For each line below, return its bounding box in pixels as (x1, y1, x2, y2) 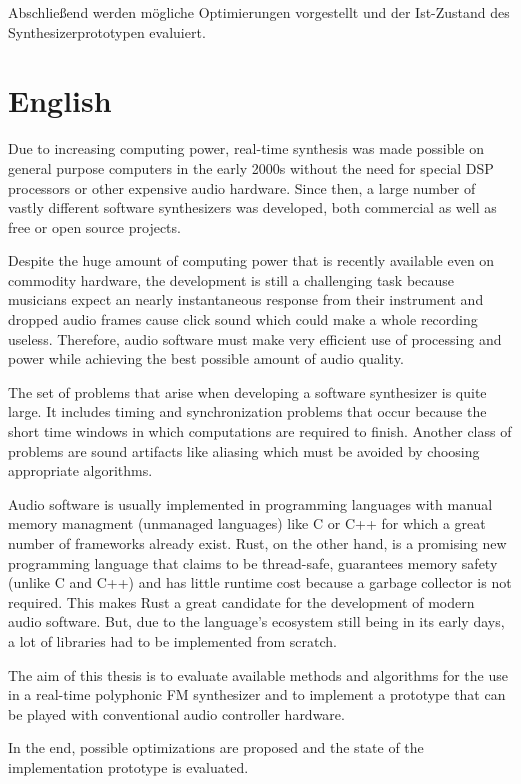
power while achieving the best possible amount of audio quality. (8, 348, 404, 369)
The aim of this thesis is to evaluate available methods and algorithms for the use (8, 664, 508, 685)
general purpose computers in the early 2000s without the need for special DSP (8, 157, 494, 178)
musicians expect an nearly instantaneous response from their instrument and (8, 289, 484, 310)
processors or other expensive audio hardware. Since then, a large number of (8, 177, 476, 198)
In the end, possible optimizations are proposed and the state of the (8, 737, 424, 758)
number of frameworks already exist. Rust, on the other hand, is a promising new (8, 533, 507, 553)
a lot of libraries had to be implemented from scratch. (8, 630, 337, 651)
